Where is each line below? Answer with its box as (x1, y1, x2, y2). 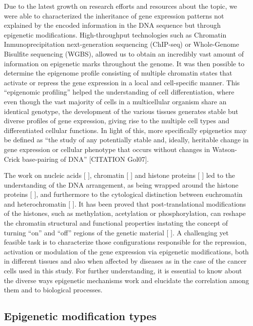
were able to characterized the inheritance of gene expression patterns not (4, 10, 224, 20)
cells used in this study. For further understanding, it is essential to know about (4, 266, 242, 276)
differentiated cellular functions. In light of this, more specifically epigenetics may (4, 125, 247, 135)
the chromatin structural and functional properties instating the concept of (4, 218, 228, 228)
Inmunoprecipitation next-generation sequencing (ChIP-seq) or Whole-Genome (4, 39, 239, 49)
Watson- (212, 144, 237, 154)
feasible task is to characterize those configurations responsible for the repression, (4, 237, 247, 247)
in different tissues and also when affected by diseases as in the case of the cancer (4, 256, 247, 266)
